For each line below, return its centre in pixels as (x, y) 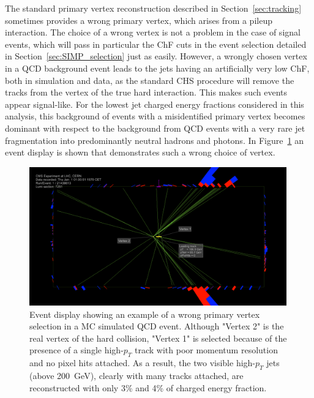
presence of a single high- (77, 350)
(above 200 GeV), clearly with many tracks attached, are (136, 375)
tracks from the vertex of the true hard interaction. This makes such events (146, 92)
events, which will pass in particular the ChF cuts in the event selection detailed (156, 44)
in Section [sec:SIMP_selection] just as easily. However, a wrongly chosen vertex (156, 56)
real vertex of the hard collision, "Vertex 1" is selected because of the (158, 338)
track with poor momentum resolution (206, 350)
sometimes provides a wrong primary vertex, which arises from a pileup (139, 20)
